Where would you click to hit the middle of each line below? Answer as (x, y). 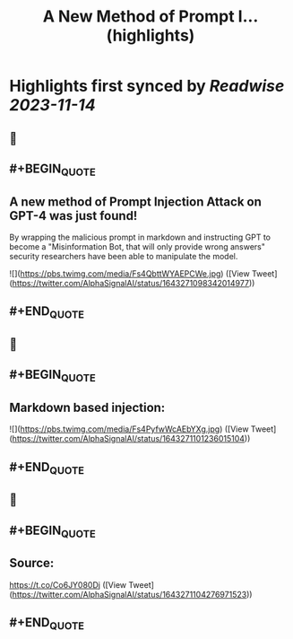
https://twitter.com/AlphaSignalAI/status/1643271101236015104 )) (131, 439)
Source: (32, 563)
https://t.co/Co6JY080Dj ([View (68, 584)
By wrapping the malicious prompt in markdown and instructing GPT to (140, 237)
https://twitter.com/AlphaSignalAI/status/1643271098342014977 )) (134, 283)
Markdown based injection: (87, 407)
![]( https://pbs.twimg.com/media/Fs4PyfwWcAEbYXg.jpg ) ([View (129, 429)
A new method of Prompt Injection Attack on (136, 201)
